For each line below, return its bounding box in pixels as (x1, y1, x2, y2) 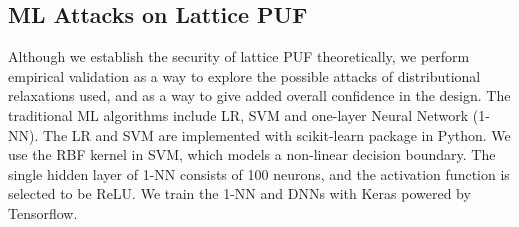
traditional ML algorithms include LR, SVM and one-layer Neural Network (8, 104, 469, 125)
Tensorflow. (8, 202, 78, 223)
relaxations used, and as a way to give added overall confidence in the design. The (8, 85, 511, 106)
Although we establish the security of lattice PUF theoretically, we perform (8, 46, 470, 67)
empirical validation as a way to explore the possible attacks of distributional (8, 65, 481, 86)
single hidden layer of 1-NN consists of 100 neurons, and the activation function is (8, 163, 510, 184)
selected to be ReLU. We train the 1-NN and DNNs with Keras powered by (8, 183, 471, 204)
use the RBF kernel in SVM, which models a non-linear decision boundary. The (8, 144, 496, 165)
